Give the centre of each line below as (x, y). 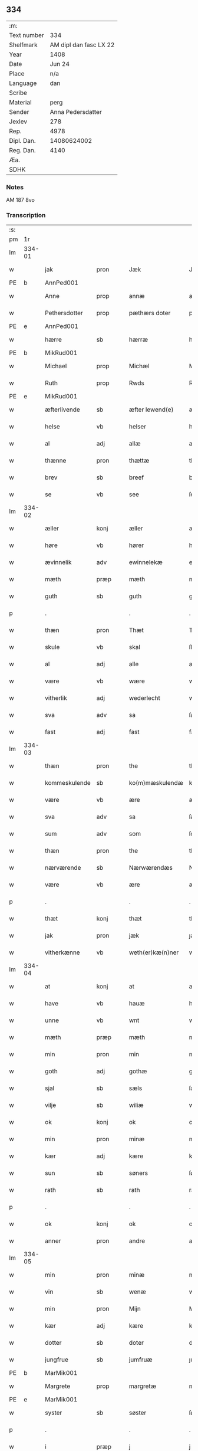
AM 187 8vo (21, 200)
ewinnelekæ (146, 562)
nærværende (63, 868)
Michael (56, 366)
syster (54, 1413)
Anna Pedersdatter (76, 112)
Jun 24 (60, 64)
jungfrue (57, 1360)
